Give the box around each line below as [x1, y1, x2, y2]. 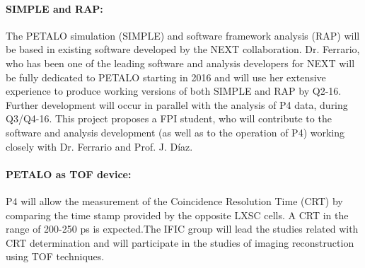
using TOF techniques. [6, 249, 105, 264]
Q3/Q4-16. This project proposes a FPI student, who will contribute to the [6, 111, 332, 126]
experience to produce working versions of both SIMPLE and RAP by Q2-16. [6, 83, 342, 98]
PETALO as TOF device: [6, 166, 132, 181]
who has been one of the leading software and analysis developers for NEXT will [6, 55, 355, 70]
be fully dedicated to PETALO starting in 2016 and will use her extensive [6, 69, 326, 84]
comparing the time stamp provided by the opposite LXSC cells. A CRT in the [6, 207, 349, 222]
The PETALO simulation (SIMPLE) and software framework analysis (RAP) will [6, 28, 360, 42]
